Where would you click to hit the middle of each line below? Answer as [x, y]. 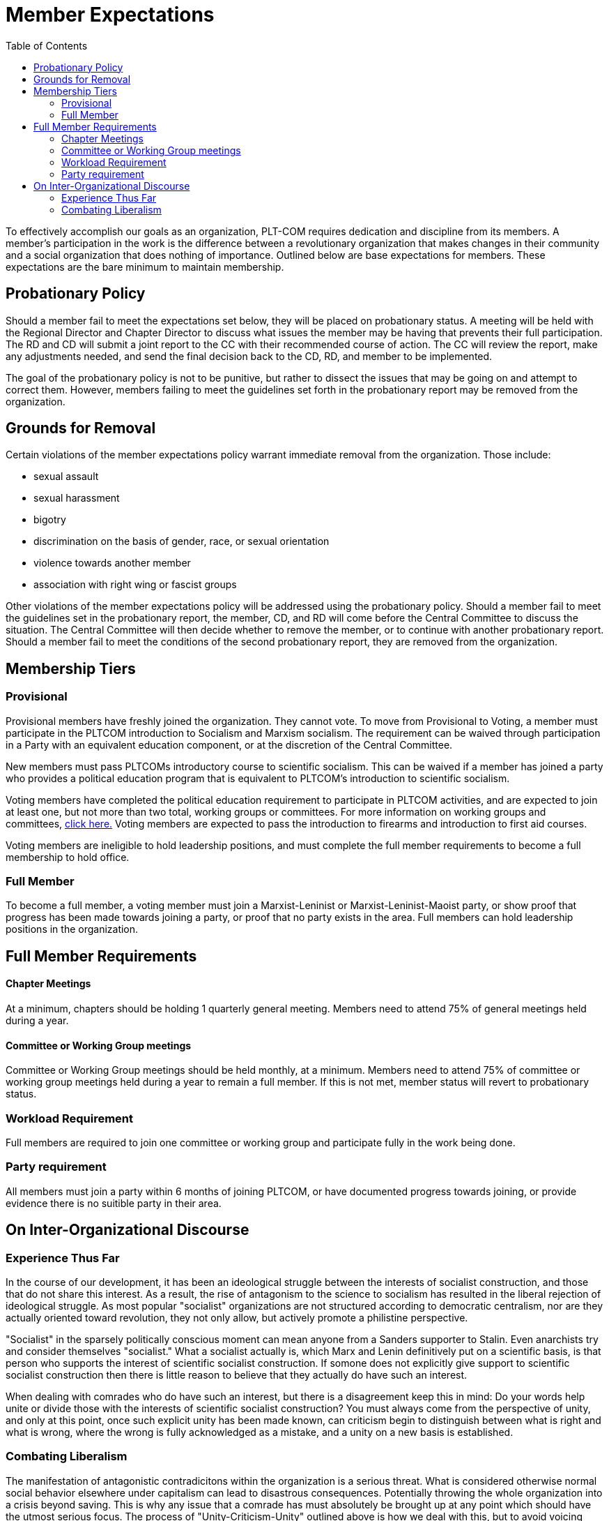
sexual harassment [77, 498]
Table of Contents [47, 45]
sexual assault [66, 477]
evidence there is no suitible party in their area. [114, 1203]
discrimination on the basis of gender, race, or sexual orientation [182, 541]
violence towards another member [112, 563]
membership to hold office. [68, 857]
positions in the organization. [72, 929]
